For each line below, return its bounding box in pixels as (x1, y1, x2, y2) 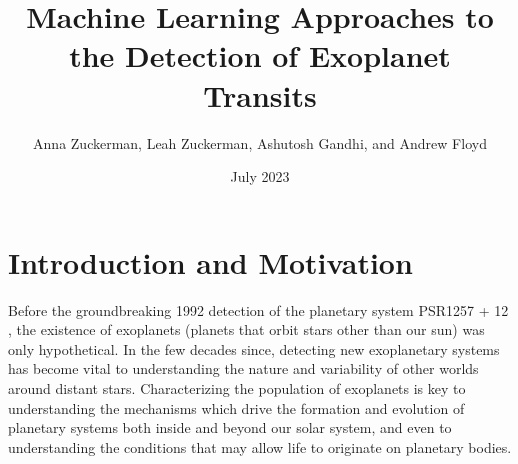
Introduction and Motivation (8, 241, 413, 282)
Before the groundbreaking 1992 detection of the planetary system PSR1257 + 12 (8, 299, 509, 320)
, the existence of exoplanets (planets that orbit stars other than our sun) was (8, 319, 485, 340)
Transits (203, 74, 317, 115)
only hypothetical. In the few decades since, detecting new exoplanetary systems (8, 338, 500, 359)
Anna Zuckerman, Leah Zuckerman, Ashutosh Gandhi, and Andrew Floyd (33, 132, 487, 153)
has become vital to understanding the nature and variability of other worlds (8, 358, 479, 379)
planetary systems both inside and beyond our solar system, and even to (8, 417, 452, 438)
